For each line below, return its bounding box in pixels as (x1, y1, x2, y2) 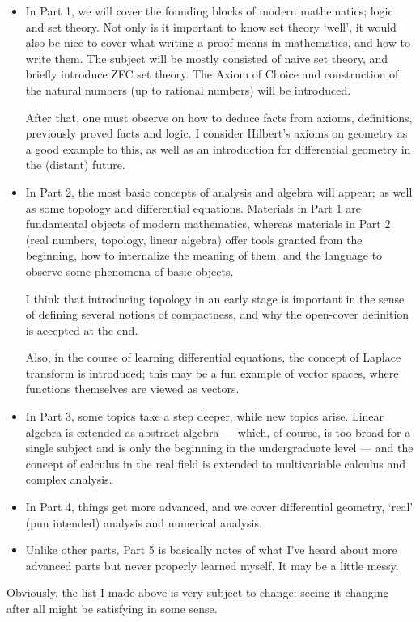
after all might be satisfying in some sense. (6, 600, 218, 616)
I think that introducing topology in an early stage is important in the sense (25, 290, 405, 307)
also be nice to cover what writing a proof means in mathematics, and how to (25, 34, 410, 51)
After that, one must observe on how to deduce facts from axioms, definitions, (25, 108, 413, 125)
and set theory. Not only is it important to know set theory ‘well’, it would (25, 18, 397, 35)
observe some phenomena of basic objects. (25, 262, 234, 279)
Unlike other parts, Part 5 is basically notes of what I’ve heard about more (25, 541, 397, 558)
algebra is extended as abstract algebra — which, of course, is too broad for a (25, 423, 411, 440)
